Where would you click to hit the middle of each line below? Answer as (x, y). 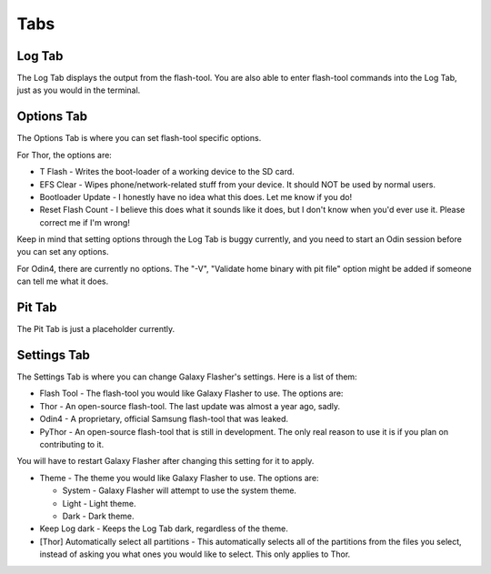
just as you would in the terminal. (79, 90)
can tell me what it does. (63, 281)
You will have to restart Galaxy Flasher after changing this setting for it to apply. (165, 461)
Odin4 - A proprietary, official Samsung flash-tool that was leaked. (164, 419)
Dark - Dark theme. (99, 516)
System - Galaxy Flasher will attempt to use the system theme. (180, 490)
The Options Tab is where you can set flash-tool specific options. (139, 138)
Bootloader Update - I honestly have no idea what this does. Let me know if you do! (196, 196)
